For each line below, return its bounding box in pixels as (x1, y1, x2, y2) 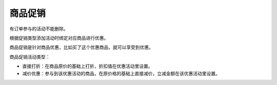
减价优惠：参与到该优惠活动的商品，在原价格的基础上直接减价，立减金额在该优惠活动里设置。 (22, 70, 220, 76)
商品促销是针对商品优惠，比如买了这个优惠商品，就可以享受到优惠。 (9, 44, 153, 51)
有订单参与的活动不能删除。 (9, 26, 68, 32)
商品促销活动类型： (9, 54, 50, 60)
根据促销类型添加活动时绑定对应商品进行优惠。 (9, 35, 109, 41)
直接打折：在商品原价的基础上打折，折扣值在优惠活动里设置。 (22, 63, 153, 69)
